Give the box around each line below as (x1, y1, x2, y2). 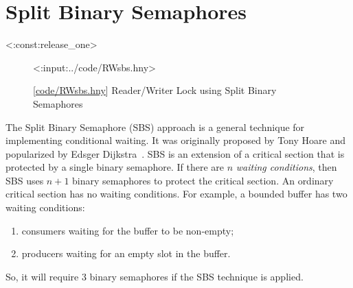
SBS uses (5, 173, 44, 187)
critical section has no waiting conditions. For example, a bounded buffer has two (5, 187, 348, 201)
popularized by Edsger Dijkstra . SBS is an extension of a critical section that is (5, 146, 345, 160)
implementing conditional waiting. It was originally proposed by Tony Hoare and (5, 133, 345, 147)
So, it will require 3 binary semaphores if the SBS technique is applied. (5, 269, 304, 283)
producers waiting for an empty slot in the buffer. (21, 246, 231, 261)
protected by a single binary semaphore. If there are (5, 160, 225, 174)
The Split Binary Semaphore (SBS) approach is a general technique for (5, 119, 305, 134)
